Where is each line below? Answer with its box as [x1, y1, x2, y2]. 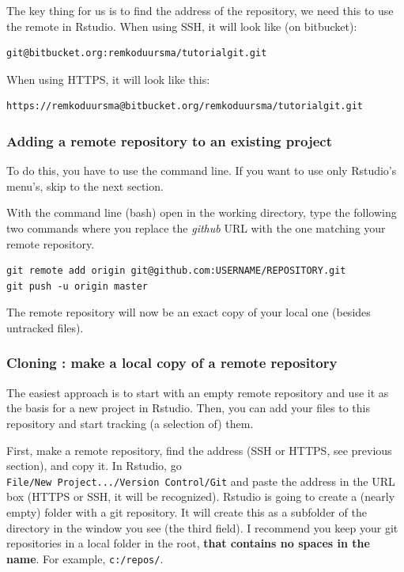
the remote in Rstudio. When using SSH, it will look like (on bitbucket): [6, 17, 357, 34]
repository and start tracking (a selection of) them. [6, 415, 254, 431]
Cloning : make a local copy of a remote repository [6, 353, 338, 373]
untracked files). [6, 319, 84, 335]
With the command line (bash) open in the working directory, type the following [6, 204, 397, 221]
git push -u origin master [6, 280, 148, 292]
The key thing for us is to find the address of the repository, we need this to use [6, 2, 394, 18]
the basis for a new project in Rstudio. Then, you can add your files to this [6, 400, 370, 416]
